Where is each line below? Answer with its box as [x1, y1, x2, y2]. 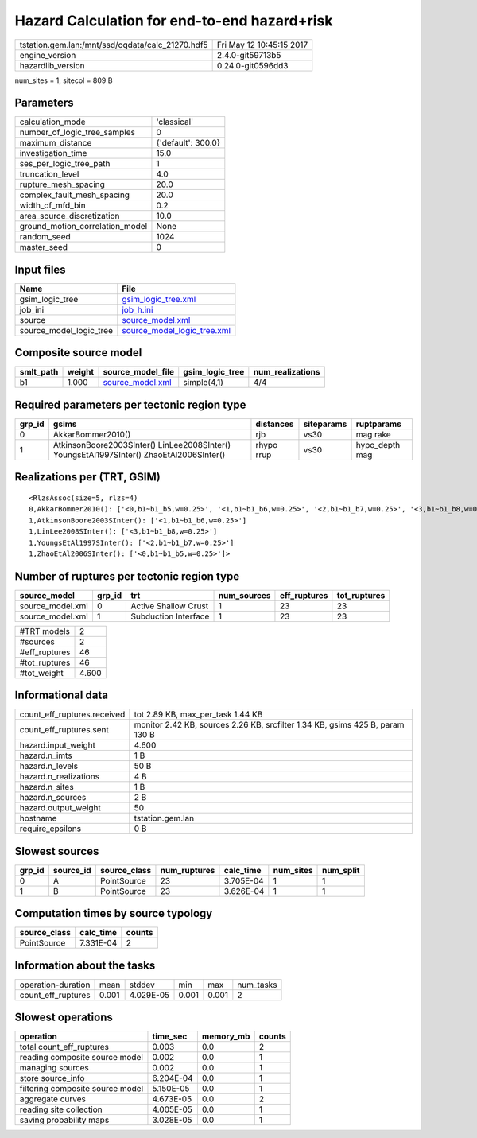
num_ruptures [160, 864, 215, 876]
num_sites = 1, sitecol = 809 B [14, 76, 113, 85]
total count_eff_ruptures [19, 1042, 109, 1053]
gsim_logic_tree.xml [122, 293, 196, 305]
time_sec [152, 1031, 188, 1042]
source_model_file [103, 367, 175, 378]
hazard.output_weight [19, 802, 101, 814]
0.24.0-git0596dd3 [216, 60, 289, 71]
